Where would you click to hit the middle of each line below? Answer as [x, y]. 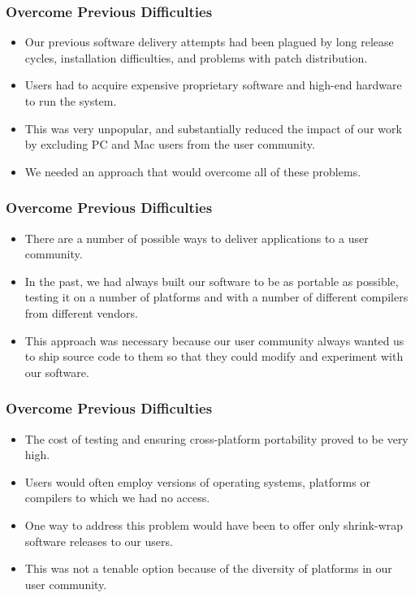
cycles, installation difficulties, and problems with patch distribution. [196, 57]
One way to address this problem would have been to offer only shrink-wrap [214, 524]
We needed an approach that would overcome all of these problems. [193, 171]
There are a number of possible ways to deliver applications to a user [197, 238]
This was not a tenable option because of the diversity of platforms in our [208, 568]
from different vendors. [81, 312]
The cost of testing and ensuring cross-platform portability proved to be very [216, 438]
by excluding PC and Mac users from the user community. [170, 144]
